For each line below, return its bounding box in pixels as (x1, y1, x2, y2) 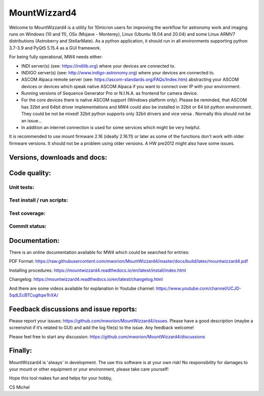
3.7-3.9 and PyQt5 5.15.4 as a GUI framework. (9, 45, 101, 51)
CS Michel (9, 384, 30, 390)
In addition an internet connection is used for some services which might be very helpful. (21, 125, 201, 131)
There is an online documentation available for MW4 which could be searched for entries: (9, 249, 190, 255)
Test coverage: (9, 210, 46, 216)
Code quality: (9, 169, 51, 177)
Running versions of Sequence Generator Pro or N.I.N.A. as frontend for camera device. (21, 91, 198, 96)
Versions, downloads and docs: (9, 153, 108, 162)
